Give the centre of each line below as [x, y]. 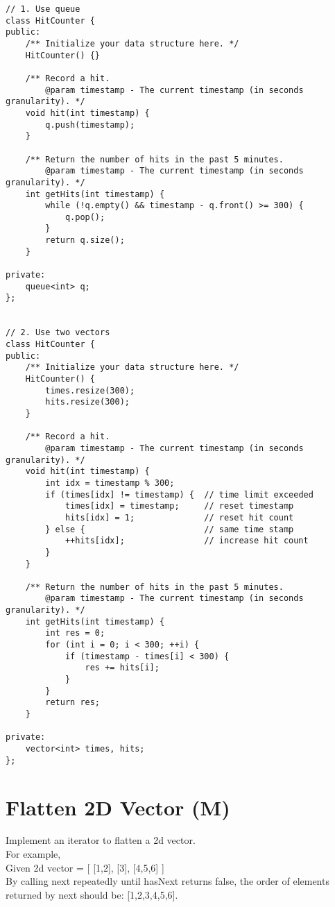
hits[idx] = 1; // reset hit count [179, 517]
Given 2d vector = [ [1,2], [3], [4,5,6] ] [85, 867]
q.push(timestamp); [90, 125]
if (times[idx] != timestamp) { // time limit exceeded [179, 494]
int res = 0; [75, 633]
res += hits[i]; [122, 668]
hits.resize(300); [87, 402]
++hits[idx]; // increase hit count [187, 541]
